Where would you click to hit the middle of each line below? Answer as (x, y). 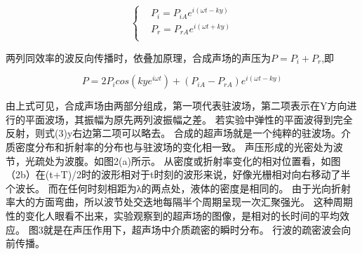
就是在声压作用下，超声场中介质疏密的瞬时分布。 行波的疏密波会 (192, 229)
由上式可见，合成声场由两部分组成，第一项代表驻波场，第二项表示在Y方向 (176, 106)
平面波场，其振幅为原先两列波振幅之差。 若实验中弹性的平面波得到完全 (189, 119)
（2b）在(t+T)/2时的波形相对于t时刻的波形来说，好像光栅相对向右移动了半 (178, 174)
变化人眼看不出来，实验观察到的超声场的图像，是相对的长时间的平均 (182, 215)
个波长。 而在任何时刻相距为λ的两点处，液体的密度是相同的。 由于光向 (169, 188)
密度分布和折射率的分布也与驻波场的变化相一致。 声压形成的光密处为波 (179, 147)
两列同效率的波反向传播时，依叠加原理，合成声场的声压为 (138, 57)
